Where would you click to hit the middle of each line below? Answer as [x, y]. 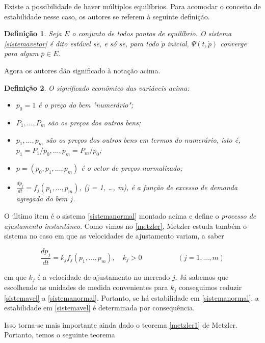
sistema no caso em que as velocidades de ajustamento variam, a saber [114, 236]
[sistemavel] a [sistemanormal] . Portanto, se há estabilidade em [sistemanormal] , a [131, 297]
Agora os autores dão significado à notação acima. [82, 70]
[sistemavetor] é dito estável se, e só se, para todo [82, 43]
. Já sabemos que [202, 276]
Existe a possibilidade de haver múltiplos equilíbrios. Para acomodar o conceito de [132, 6]
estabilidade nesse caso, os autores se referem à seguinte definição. [107, 16]
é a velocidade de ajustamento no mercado [104, 276]
